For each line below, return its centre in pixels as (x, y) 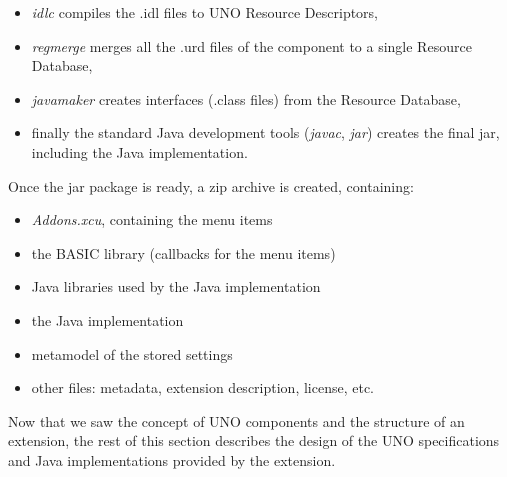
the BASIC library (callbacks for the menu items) (183, 252)
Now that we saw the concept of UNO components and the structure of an (236, 420)
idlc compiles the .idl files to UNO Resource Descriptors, (205, 12)
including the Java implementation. (139, 151)
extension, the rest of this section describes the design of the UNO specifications (254, 440)
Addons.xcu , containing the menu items (152, 219)
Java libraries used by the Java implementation (176, 286)
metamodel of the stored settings (132, 353)
